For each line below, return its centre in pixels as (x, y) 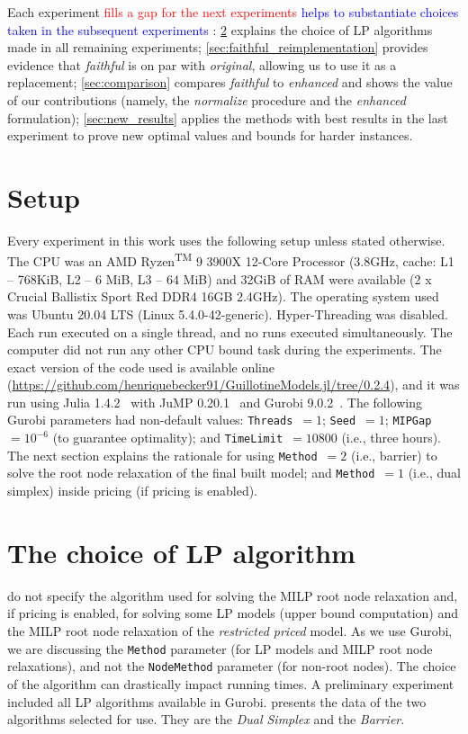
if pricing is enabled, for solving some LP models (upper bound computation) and (233, 613)
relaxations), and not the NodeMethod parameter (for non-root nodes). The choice (232, 666)
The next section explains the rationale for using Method (162, 455)
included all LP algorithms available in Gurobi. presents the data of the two (217, 701)
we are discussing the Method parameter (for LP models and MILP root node (220, 648)
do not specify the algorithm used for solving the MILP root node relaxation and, (233, 595)
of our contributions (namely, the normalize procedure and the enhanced (207, 99)
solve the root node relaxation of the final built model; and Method (191, 473)
